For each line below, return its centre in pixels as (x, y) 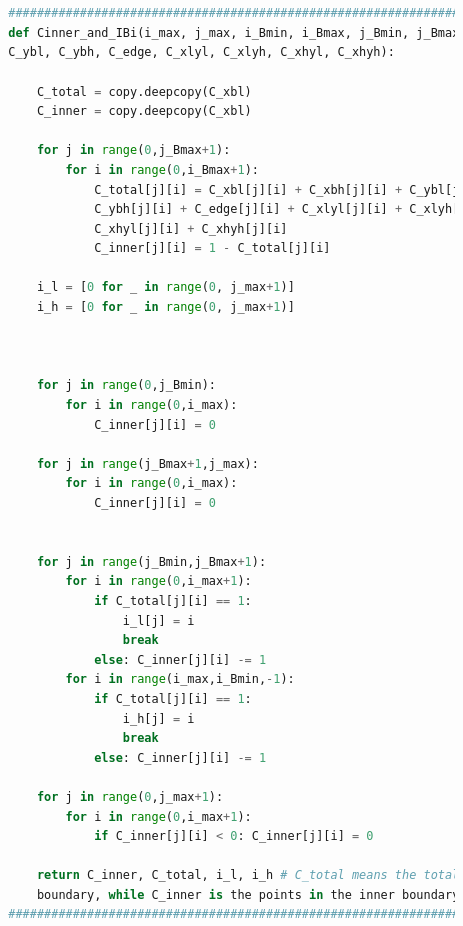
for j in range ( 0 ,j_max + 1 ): (130, 796)
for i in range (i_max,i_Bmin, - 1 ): (180, 679)
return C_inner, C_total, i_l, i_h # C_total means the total (248, 875)
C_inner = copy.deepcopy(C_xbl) (144, 111)
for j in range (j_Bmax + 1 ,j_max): (147, 463)
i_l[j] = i (158, 620)
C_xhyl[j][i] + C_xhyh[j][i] (191, 228)
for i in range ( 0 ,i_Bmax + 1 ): (162, 169)
